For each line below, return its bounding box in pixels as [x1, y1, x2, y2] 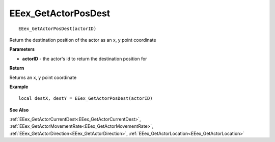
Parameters [9, 46, 35, 52]
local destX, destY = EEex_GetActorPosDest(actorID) [18, 96, 153, 101]
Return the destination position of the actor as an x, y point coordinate [9, 37, 156, 43]
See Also [9, 107, 29, 113]
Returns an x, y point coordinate [9, 74, 77, 80]
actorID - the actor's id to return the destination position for [22, 55, 147, 62]
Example [9, 83, 29, 90]
